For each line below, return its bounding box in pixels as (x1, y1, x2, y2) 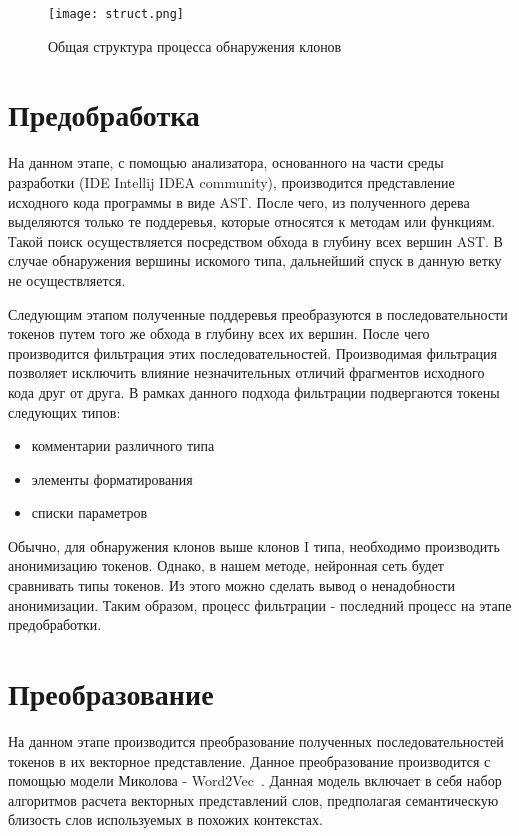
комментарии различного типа (31, 435, 215, 456)
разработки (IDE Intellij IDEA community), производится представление (8, 171, 455, 192)
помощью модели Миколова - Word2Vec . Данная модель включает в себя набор (8, 770, 502, 791)
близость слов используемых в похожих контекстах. (8, 809, 323, 830)
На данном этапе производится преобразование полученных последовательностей (8, 730, 504, 751)
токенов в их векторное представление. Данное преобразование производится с (8, 750, 491, 771)
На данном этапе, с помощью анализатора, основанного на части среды (8, 152, 444, 173)
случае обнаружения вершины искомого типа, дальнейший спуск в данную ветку (8, 250, 502, 271)
